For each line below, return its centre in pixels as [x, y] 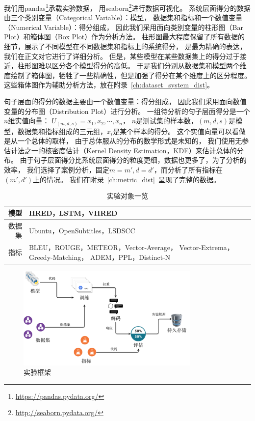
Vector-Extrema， [206, 247]
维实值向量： [29, 121]
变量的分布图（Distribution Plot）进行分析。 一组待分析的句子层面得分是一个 [127, 111]
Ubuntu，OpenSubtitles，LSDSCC [82, 230]
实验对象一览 [127, 196]
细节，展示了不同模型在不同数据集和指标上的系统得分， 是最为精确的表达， [125, 46]
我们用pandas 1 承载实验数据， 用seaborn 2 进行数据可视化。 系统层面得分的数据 [127, 7]
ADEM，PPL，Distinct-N [130, 257]
